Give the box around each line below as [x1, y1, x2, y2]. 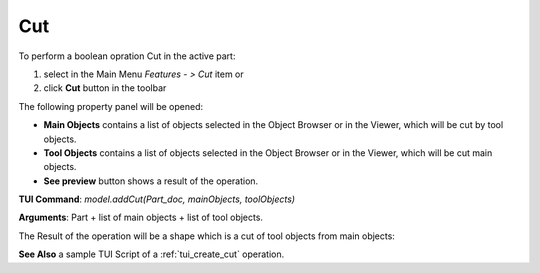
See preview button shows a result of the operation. [43, 175, 259, 187]
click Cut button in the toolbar [43, 82, 167, 94]
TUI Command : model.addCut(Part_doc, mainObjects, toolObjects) [18, 193, 295, 205]
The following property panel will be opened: [18, 100, 204, 112]
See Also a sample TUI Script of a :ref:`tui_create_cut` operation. [18, 248, 285, 260]
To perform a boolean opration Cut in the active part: [18, 50, 236, 62]
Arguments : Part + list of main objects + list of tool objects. [18, 211, 264, 224]
